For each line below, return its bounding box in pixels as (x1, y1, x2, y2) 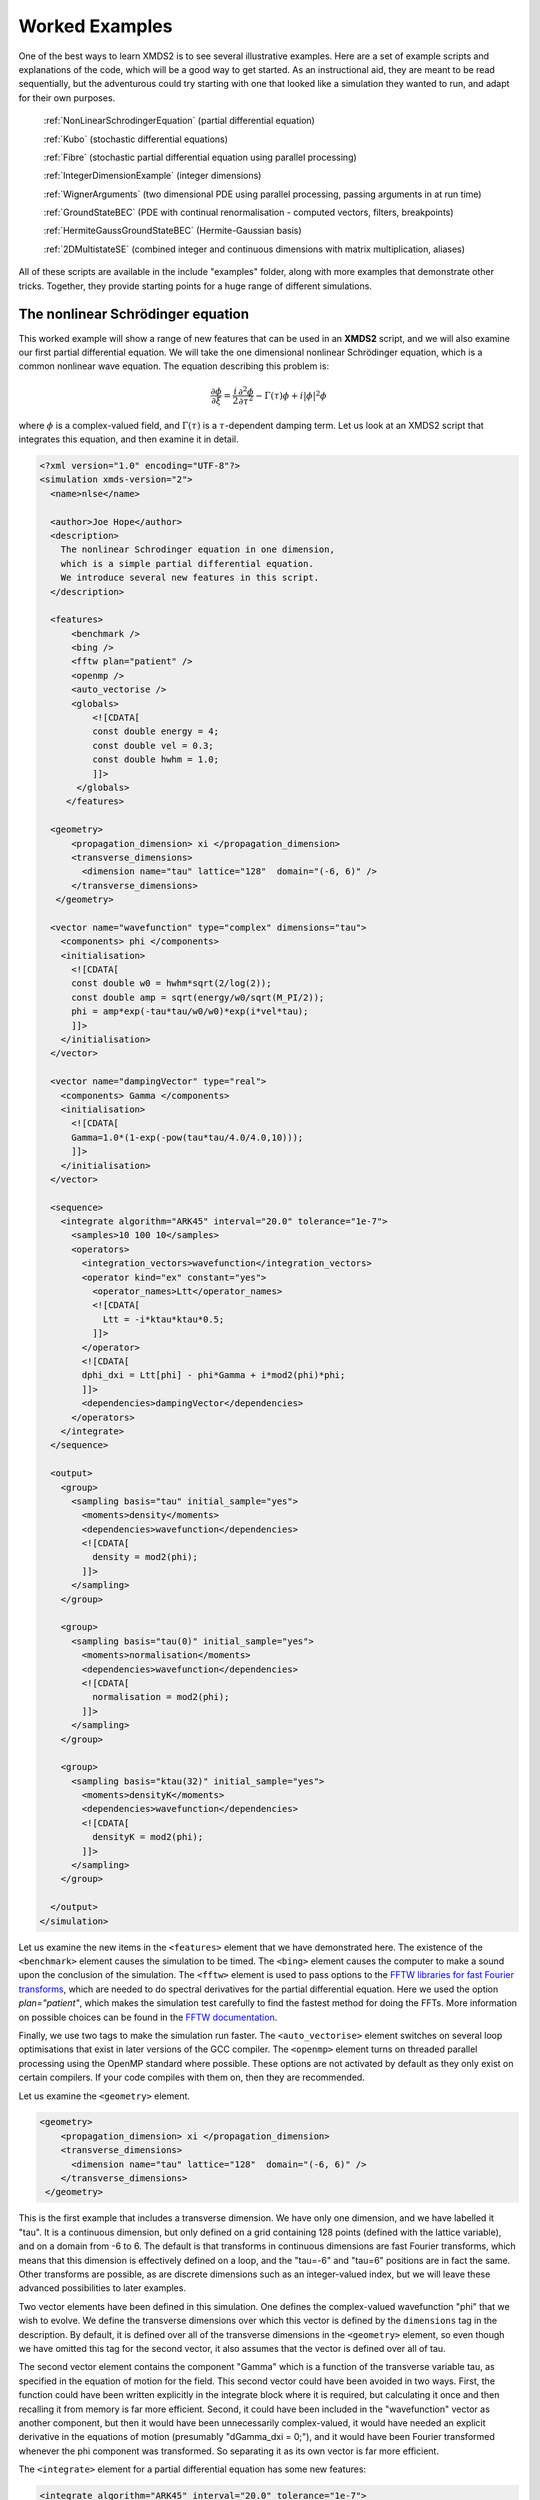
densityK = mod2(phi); (91, 1831, 204, 1843)
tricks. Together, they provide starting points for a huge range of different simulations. (18, 280, 372, 292)
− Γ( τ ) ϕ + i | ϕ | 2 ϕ (255, 388, 327, 401)
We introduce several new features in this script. (60, 572, 320, 584)
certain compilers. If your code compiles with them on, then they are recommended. (18, 2071, 365, 2084)
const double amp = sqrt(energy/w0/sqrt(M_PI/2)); (71, 991, 325, 1003)
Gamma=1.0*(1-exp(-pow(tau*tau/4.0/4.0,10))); (71, 1131, 304, 1143)
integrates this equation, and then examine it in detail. (18, 433, 239, 445)
